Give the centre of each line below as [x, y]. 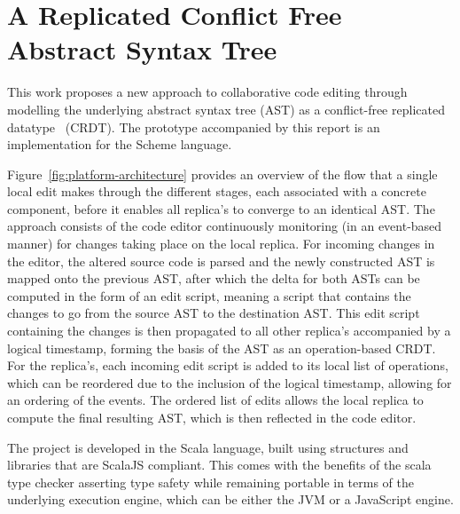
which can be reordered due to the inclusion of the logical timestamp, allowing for [230, 382]
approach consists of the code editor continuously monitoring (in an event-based [225, 226]
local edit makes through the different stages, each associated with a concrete [217, 191]
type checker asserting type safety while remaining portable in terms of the [211, 482]
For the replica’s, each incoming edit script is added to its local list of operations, [228, 365]
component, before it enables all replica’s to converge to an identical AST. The [221, 208]
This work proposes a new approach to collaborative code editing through [207, 92]
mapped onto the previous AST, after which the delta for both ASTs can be [214, 278]
